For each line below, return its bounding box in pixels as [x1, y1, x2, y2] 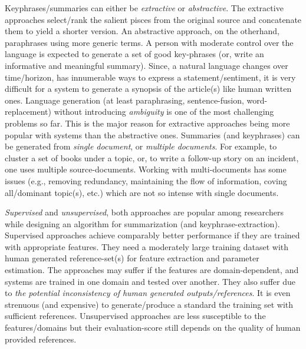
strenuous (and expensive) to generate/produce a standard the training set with [5, 298, 294, 310]
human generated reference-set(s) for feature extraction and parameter [5, 252, 259, 264]
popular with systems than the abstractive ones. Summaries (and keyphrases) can [5, 128, 300, 141]
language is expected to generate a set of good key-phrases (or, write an [5, 48, 264, 60]
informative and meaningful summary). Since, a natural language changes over [5, 59, 288, 71]
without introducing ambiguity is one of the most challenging [54, 105, 274, 118]
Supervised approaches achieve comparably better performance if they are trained [5, 229, 300, 241]
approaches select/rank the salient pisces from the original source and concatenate [5, 13, 302, 25]
